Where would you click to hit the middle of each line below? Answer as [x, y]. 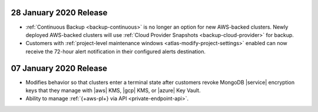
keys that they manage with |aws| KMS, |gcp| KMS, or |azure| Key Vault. [113, 90]
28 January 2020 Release [59, 13]
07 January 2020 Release [59, 68]
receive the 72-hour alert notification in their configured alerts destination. [116, 51]
